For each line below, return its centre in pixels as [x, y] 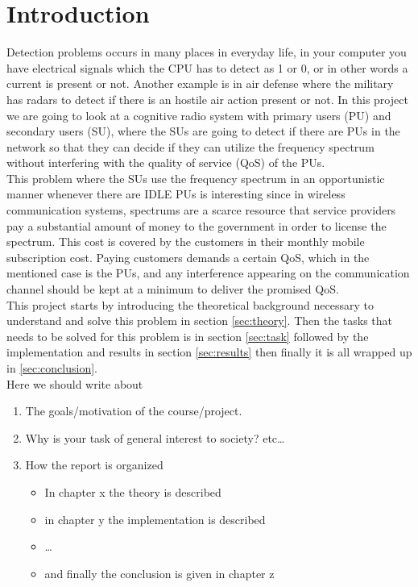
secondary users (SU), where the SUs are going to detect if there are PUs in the [203, 131]
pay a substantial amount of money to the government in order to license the [197, 225]
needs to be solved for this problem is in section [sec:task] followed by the [188, 336]
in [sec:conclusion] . [52, 368]
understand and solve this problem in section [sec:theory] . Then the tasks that [200, 321]
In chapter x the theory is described [133, 491]
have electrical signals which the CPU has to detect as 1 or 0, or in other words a [207, 67]
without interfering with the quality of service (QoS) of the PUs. [166, 162]
